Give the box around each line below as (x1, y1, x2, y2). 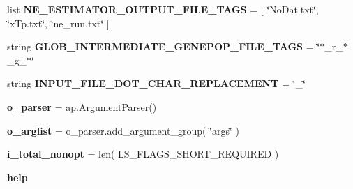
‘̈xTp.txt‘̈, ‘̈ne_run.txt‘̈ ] (7, 15, 110, 30)
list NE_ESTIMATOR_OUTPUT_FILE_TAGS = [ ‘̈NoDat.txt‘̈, (7, 2, 319, 16)
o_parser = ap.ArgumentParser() (7, 99, 157, 114)
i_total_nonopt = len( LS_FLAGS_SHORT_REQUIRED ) (7, 146, 279, 161)
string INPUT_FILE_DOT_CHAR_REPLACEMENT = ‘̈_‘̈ (7, 76, 306, 91)
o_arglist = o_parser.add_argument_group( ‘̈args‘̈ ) (7, 123, 239, 137)
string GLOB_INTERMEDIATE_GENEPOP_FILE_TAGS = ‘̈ (7, 39, 320, 54)
